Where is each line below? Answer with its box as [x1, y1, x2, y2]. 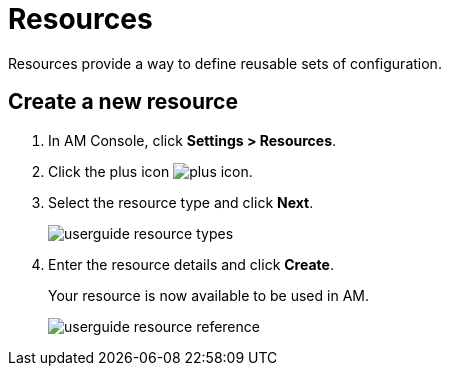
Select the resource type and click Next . [48, 193, 314, 211]
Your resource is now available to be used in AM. [48, 286, 369, 304]
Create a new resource [8, 89, 238, 115]
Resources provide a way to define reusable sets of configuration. [8, 54, 442, 72]
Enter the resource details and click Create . [48, 255, 334, 273]
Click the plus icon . [48, 162, 253, 180]
